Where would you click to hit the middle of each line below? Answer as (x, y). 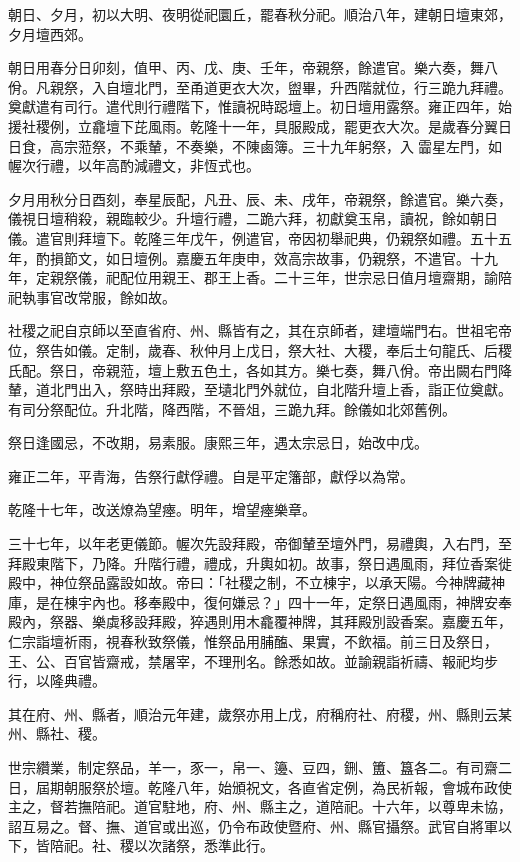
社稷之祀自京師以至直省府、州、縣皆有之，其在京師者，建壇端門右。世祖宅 (253, 330)
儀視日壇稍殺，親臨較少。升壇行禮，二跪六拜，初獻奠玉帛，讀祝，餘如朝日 (253, 218)
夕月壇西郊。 (50, 33)
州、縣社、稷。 (57, 733)
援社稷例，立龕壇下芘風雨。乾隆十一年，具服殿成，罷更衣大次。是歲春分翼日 (260, 125)
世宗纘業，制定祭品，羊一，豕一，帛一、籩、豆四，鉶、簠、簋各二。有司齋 (253, 767)
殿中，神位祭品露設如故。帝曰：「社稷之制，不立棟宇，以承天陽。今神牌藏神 (256, 582)
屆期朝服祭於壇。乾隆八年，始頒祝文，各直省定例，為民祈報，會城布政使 (273, 786)
